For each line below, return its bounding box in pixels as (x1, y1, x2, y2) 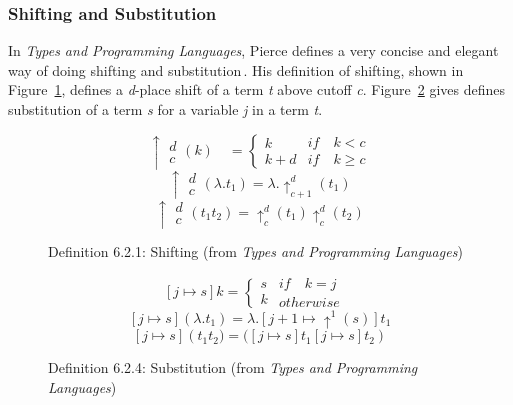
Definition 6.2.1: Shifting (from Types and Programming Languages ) (48, 240, 463, 261)
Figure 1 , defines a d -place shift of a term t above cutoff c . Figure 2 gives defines (8, 79, 506, 100)
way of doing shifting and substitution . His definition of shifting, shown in (8, 59, 464, 80)
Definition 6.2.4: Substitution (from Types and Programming (48, 357, 418, 378)
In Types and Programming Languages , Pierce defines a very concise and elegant (8, 40, 499, 61)
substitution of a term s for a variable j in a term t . (8, 99, 323, 119)
